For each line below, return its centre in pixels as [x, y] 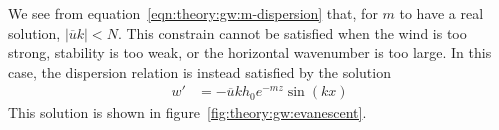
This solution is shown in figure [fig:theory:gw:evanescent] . [187, 112]
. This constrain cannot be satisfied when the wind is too [292, 32]
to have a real [441, 13]
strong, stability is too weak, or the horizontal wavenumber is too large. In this [250, 52]
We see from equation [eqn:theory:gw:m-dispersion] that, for [193, 13]
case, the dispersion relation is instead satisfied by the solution [199, 71]
